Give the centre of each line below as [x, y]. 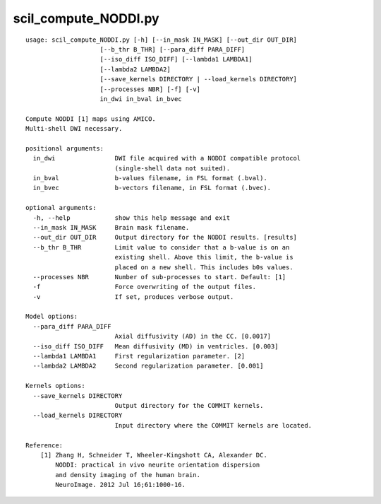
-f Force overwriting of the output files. [145, 287]
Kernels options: [55, 386]
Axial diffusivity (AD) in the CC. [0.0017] [193, 336]
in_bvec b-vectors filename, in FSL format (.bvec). [152, 188]
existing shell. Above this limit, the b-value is [204, 257]
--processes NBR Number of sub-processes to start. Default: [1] [159, 277]
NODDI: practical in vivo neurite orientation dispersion [158, 465]
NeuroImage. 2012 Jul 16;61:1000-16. [121, 485]
